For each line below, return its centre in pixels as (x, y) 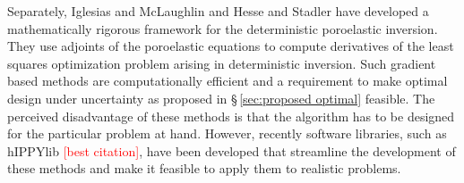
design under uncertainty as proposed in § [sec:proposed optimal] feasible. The (221, 98)
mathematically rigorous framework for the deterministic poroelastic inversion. (223, 28)
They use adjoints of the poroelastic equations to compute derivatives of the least (231, 46)
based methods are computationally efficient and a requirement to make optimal (228, 81)
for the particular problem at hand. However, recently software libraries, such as (227, 133)
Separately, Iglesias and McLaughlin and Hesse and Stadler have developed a (218, 11)
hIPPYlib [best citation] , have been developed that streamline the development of (232, 150)
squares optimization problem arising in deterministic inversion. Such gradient (222, 63)
